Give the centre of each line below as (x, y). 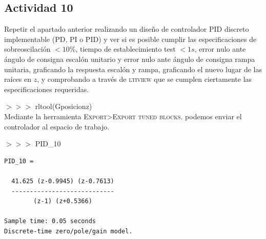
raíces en (18, 79)
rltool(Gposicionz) (64, 106)
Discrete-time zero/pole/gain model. (68, 231)
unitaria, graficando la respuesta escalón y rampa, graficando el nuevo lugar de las (133, 69)
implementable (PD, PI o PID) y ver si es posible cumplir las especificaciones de (130, 39)
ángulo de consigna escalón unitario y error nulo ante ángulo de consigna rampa (130, 59)
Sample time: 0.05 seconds (50, 221)
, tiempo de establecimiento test (126, 49)
